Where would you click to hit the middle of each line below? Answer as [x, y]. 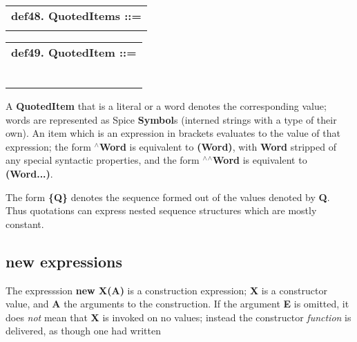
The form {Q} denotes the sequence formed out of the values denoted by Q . [168, 197]
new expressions [64, 261]
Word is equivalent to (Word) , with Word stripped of [218, 146]
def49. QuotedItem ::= [74, 52]
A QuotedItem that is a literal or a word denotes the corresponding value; [166, 106]
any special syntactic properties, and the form [103, 160]
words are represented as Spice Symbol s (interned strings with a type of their [171, 119]
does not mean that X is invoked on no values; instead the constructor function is [178, 317]
